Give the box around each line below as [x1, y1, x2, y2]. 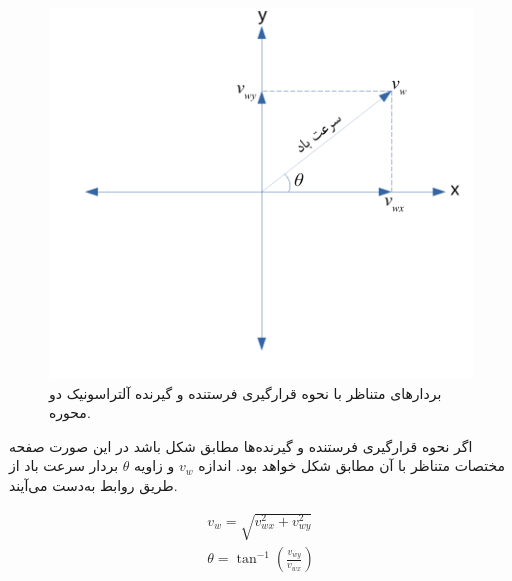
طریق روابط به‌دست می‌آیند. [9, 475, 178, 496]
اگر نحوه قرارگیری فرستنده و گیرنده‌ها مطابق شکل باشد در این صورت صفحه [9, 435, 473, 456]
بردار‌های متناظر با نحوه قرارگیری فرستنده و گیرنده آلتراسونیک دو [49, 382, 442, 403]
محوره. [49, 402, 91, 423]
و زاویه [134, 455, 175, 476]
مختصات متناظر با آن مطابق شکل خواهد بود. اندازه [198, 455, 505, 476]
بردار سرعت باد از [9, 455, 119, 476]
